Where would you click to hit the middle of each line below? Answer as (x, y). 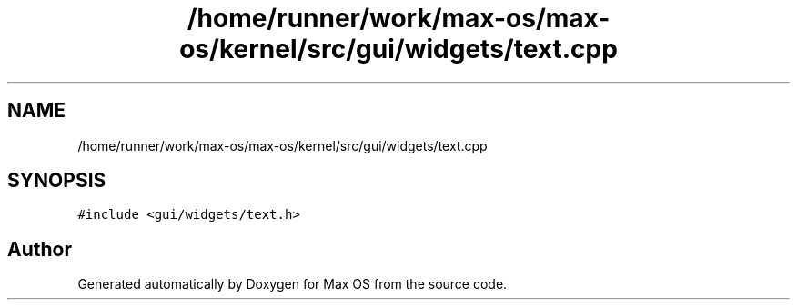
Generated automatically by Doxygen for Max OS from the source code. (293, 284)
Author (40, 249)
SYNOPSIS (57, 181)
